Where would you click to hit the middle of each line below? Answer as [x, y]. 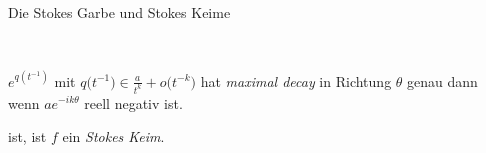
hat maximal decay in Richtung [296, 80]
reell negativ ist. [133, 102]
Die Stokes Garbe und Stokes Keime [119, 12]
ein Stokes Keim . [113, 136]
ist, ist [27, 136]
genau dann [442, 80]
